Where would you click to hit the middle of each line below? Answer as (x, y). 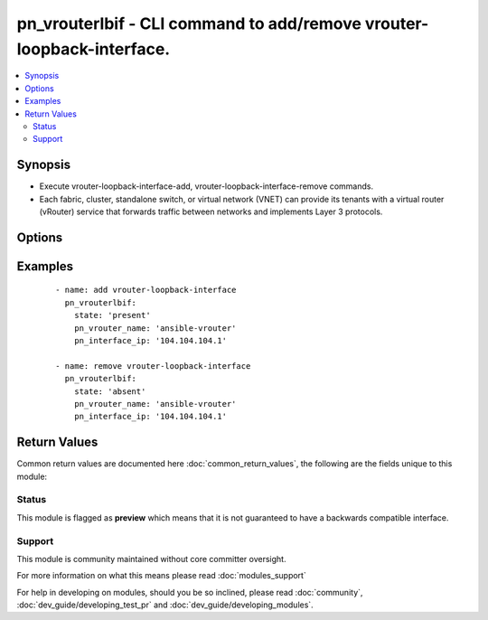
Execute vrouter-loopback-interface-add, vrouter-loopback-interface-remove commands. (206, 186)
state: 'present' (112, 315)
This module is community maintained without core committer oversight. (151, 559)
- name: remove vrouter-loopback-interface (153, 366)
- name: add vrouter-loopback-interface (146, 290)
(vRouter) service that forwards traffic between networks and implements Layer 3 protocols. (211, 211)
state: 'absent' (110, 391)
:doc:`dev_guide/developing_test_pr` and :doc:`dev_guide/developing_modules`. (165, 605)
